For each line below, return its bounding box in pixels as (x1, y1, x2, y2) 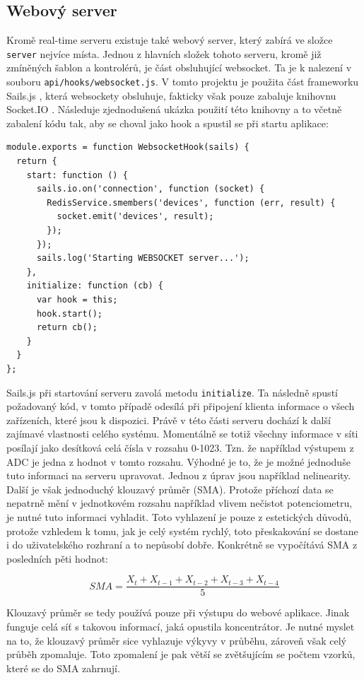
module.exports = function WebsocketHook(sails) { (6, 142, 249, 153)
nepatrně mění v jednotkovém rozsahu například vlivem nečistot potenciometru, (6, 496, 353, 510)
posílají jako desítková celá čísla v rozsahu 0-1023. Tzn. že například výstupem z (6, 440, 354, 455)
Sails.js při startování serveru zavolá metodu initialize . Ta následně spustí (6, 385, 338, 399)
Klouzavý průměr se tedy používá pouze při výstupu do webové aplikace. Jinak (6, 605, 350, 620)
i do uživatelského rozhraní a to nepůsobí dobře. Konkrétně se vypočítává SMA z (6, 537, 358, 552)
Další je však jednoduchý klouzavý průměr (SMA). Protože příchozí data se (6, 481, 334, 496)
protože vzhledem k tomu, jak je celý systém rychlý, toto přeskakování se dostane (6, 523, 358, 538)
